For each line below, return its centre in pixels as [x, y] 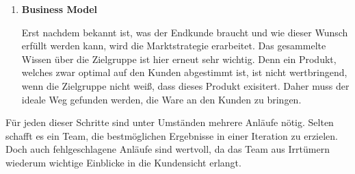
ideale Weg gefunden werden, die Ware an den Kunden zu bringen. [161, 99]
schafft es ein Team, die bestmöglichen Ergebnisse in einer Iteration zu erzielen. [172, 135]
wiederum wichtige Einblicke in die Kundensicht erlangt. [123, 162]
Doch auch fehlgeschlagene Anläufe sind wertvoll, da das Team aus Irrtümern [168, 149]
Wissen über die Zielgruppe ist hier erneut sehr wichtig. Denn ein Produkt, [179, 59]
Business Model [59, 9]
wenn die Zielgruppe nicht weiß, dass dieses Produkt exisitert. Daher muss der [185, 85]
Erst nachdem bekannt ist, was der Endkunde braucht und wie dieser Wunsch [185, 32]
